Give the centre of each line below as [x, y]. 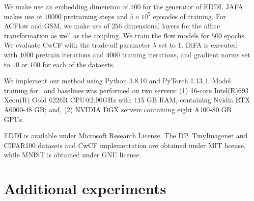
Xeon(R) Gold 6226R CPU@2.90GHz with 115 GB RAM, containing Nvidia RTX [127, 100]
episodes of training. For [189, 16]
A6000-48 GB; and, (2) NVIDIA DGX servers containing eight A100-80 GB [118, 109]
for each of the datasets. [79, 64]
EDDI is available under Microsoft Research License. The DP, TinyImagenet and [126, 136]
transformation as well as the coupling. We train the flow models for [107, 35]
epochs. [235, 35]
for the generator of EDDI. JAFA [193, 6]
